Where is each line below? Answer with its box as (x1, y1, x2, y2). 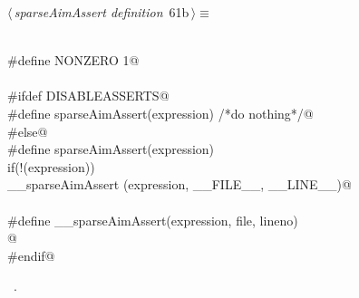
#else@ (7, 121, 48, 140)
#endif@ (7, 245, 55, 264)
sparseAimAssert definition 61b (14, 3, 189, 21)
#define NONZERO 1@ (7, 51, 140, 70)
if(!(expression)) (7, 157, 95, 176)
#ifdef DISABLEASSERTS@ (7, 86, 170, 105)
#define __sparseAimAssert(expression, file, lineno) (7, 210, 298, 229)
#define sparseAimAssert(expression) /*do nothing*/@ (7, 103, 314, 122)
